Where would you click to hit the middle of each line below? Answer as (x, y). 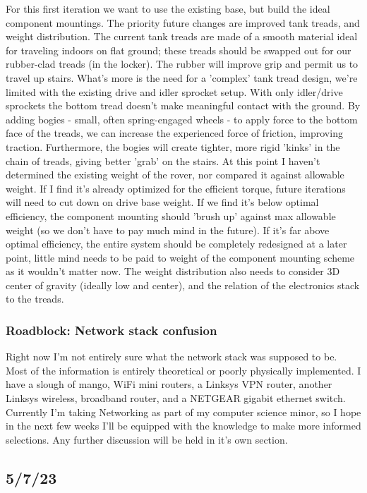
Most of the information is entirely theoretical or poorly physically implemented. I (183, 370)
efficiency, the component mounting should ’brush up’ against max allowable (171, 215)
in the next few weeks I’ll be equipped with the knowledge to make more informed (183, 426)
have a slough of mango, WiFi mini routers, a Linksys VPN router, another (169, 384)
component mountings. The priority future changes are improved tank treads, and (183, 22)
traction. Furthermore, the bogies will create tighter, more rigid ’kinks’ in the (173, 146)
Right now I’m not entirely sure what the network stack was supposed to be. (172, 357)
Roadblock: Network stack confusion (112, 330)
